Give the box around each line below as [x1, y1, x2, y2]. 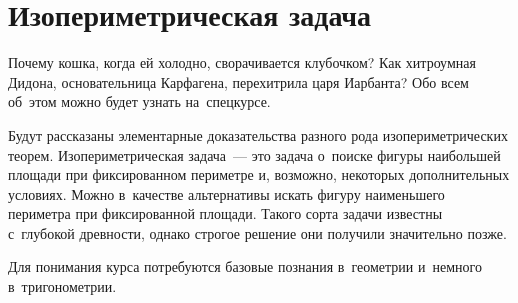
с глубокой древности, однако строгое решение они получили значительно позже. [8, 222, 507, 243]
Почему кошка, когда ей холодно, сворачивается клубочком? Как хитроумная [8, 52, 476, 73]
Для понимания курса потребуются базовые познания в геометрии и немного [8, 256, 482, 277]
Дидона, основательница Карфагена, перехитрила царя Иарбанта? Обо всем [8, 71, 469, 92]
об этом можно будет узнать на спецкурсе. [8, 91, 271, 112]
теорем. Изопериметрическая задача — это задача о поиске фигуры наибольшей [8, 144, 501, 165]
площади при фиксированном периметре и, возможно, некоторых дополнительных [8, 164, 510, 185]
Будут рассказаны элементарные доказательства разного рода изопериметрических [8, 124, 508, 145]
